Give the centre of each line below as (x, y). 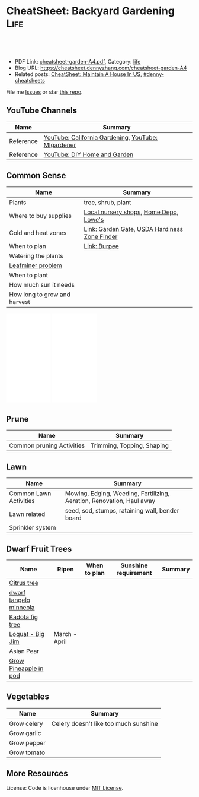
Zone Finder (101, 236)
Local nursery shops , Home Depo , (131, 212)
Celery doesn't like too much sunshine (105, 723)
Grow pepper (28, 742)
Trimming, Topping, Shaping (129, 445)
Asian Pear (24, 651)
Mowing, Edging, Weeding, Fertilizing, (117, 494)
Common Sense (36, 175)
